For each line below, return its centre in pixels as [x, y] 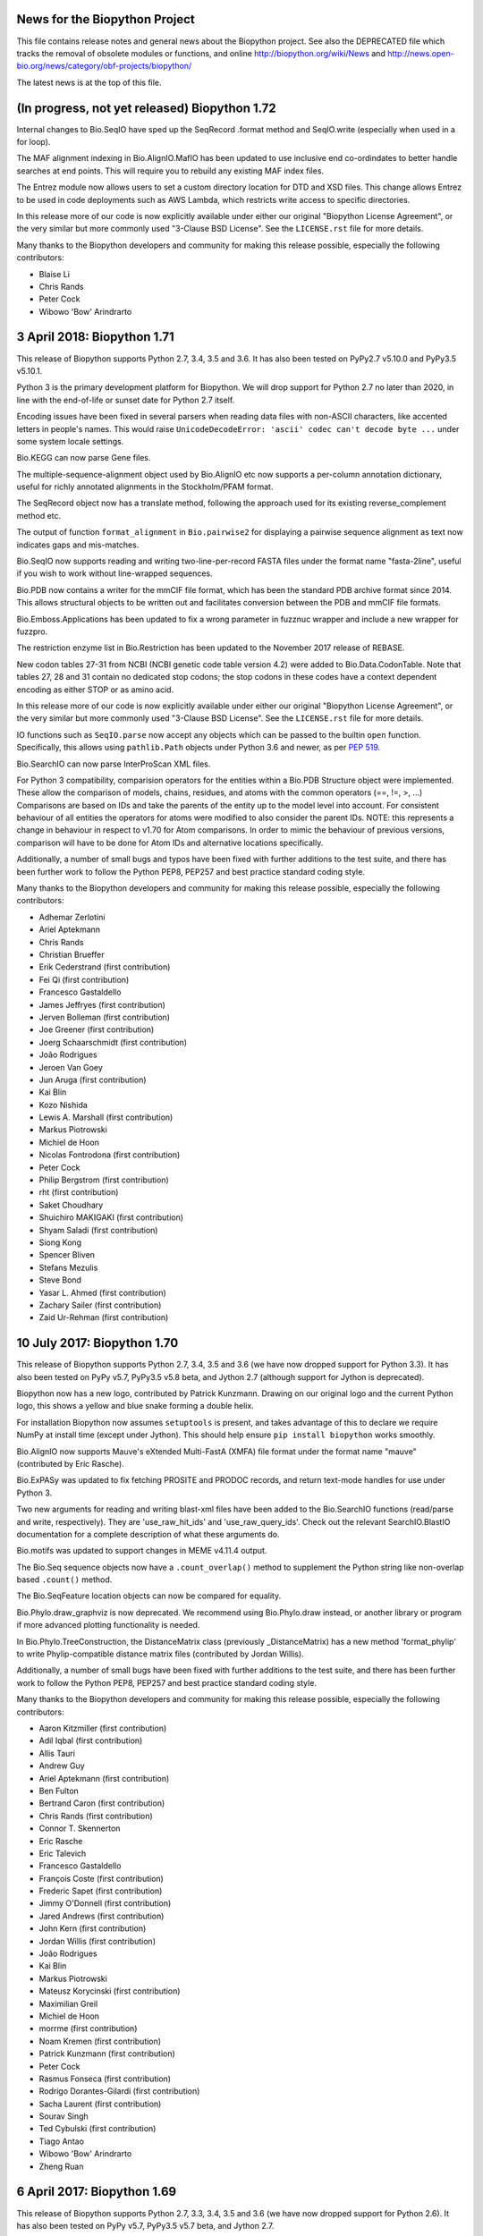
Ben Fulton [59, 1791]
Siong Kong [60, 1242]
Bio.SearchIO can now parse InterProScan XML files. [114, 764]
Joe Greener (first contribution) [97, 1029]
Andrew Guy [62, 1766]
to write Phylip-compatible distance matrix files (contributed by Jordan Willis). [160, 1654]
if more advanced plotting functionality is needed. [108, 1625]
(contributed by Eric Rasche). [70, 1463]
